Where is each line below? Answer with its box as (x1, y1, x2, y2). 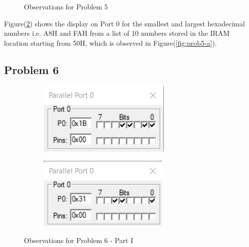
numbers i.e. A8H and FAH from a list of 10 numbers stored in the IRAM (4, 28, 230, 38)
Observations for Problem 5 (24, 1, 108, 11)
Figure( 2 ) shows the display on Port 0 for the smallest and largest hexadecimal (4, 18, 245, 28)
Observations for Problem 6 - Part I (24, 235, 133, 245)
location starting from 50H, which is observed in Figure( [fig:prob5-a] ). (4, 37, 217, 48)
